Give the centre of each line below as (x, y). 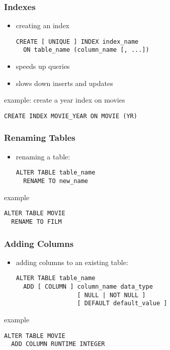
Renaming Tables (40, 138)
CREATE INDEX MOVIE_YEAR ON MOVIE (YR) (71, 116)
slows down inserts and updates (64, 83)
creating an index (43, 25)
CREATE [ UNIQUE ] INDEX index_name (77, 41)
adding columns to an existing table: (72, 262)
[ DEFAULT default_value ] (122, 303)
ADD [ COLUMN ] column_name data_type (88, 287)
